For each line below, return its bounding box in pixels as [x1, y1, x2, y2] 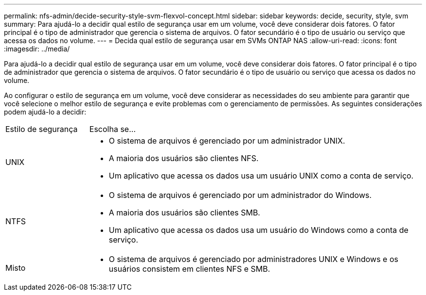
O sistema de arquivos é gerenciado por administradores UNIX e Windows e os [108, 254, 398, 264]
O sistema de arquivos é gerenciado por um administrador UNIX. [108, 136, 345, 146]
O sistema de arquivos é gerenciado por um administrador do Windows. [108, 190, 372, 200]
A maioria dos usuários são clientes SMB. [108, 208, 260, 217]
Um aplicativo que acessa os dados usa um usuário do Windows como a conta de [108, 225, 408, 235]
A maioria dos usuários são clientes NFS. [108, 153, 259, 163]
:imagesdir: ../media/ [4, 45, 70, 53]
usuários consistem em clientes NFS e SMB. [108, 264, 270, 274]
